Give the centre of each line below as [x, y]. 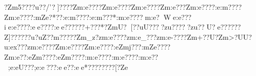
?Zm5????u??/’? [30, 7]
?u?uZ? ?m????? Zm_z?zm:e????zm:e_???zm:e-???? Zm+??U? [123, 36]
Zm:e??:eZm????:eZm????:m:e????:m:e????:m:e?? [81, 56]
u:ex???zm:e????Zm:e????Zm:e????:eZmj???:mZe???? [87, 47]
